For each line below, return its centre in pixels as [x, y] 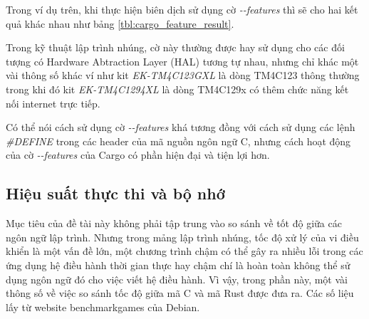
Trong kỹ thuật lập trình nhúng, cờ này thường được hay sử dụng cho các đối [175, 47]
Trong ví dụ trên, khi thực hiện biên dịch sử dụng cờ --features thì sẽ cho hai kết [182, 9]
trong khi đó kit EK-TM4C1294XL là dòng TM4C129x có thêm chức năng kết [177, 89]
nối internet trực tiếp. [53, 103]
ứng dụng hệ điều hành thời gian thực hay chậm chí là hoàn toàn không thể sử [178, 265]
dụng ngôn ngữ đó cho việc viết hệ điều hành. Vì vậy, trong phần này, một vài [177, 279]
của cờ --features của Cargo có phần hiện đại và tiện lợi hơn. [138, 155]
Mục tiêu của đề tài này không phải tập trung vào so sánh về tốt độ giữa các [174, 223]
